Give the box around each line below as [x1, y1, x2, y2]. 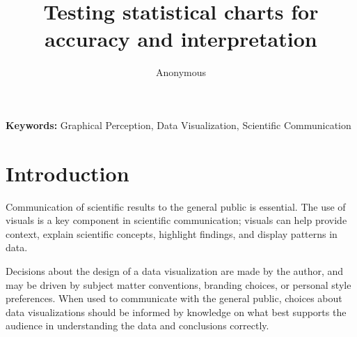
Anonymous [155, 65, 207, 80]
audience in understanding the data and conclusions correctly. [6, 318, 269, 333]
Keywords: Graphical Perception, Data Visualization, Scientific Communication [6, 117, 351, 132]
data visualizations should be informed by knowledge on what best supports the [6, 304, 347, 319]
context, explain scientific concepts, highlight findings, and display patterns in [6, 226, 338, 241]
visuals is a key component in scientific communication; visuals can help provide [6, 213, 347, 227]
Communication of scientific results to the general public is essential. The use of [6, 199, 346, 214]
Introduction [6, 158, 129, 187]
